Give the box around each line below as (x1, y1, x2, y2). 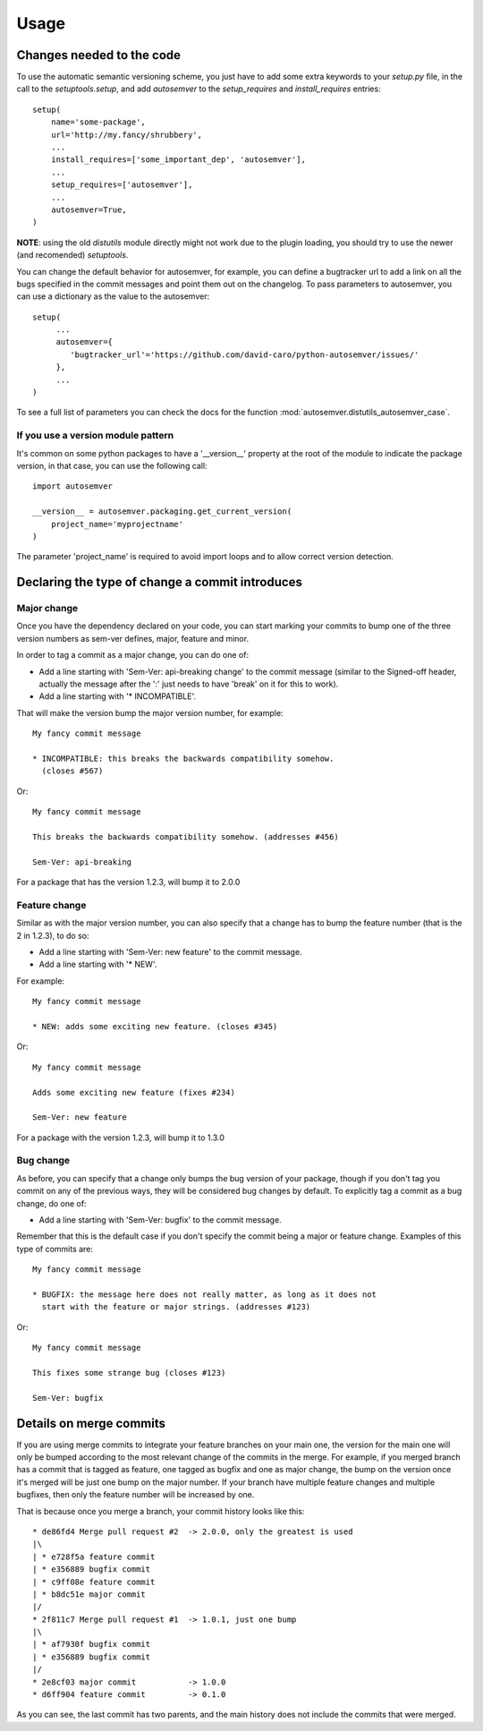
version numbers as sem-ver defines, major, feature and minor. (16, 633, 250, 644)
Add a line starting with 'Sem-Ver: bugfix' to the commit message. (38, 1215, 282, 1225)
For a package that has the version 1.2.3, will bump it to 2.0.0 (16, 877, 241, 888)
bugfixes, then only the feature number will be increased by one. (16, 1489, 255, 1500)
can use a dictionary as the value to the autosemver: (16, 291, 210, 302)
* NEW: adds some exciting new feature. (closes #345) (32, 1021, 278, 1031)
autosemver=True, (50, 204, 127, 215)
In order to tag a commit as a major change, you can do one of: (16, 650, 250, 661)
